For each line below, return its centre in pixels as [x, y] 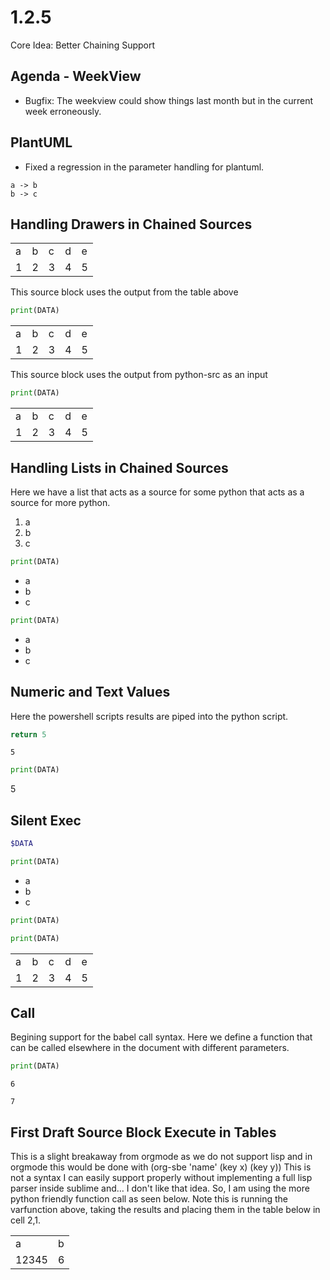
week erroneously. [63, 111]
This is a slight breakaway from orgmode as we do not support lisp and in [161, 1157]
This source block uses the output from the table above [124, 292]
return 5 [28, 734]
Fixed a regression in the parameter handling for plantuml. [144, 167]
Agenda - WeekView [76, 76]
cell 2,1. [25, 1220]
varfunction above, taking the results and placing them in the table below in [165, 1210]
